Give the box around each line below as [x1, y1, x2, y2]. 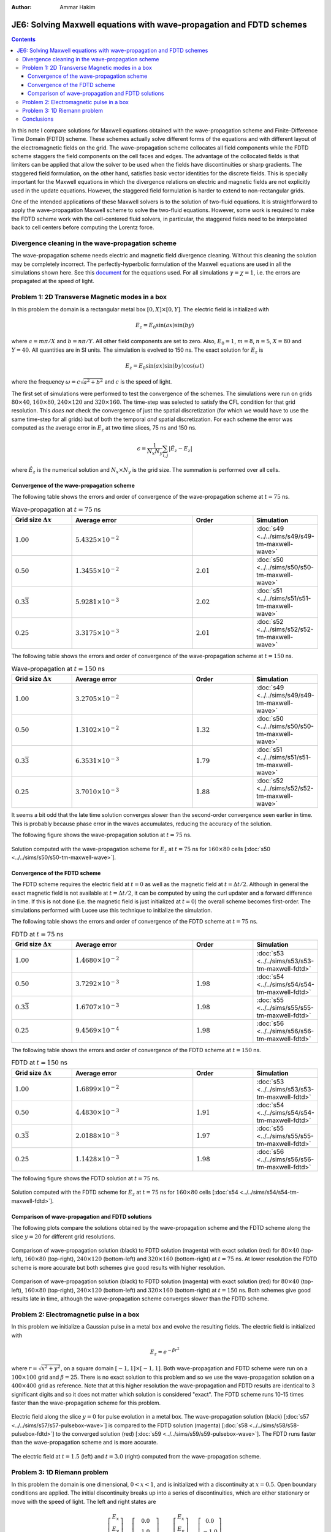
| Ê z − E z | [169, 445, 192, 453]
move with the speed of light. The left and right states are [11, 1498, 156, 1505]
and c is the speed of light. [104, 378, 172, 385]
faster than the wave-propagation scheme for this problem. [11, 1399, 161, 1406]
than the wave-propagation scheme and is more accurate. [11, 1439, 159, 1446]
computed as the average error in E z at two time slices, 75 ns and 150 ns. [11, 424, 197, 433]
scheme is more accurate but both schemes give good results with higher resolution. [11, 1264, 226, 1271]
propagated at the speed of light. [11, 278, 95, 285]
